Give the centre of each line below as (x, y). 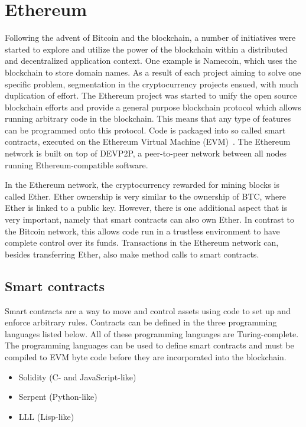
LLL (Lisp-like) (46, 416)
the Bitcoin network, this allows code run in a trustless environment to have (142, 231)
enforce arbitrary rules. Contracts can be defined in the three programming (141, 322)
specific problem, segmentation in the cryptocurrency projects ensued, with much (152, 84)
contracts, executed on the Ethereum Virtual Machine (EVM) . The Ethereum (148, 141)
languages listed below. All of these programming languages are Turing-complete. (152, 333)
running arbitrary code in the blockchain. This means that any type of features (148, 118)
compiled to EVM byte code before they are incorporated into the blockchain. (146, 356)
